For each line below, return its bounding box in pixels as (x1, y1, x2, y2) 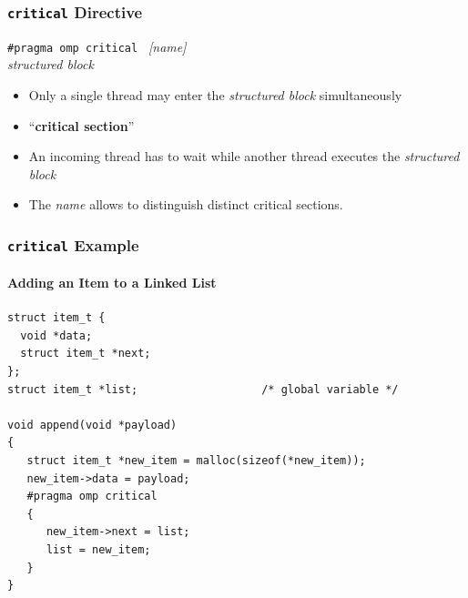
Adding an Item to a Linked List (7, 273, 217, 291)
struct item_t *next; (20, 347, 151, 360)
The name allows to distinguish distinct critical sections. (28, 195, 343, 214)
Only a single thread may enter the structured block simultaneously (28, 86, 402, 105)
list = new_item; (46, 542, 151, 556)
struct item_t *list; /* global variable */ (7, 382, 399, 396)
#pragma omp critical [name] (7, 36, 187, 56)
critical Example (7, 233, 139, 256)
